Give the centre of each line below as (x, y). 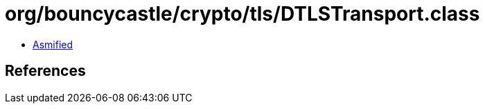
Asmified (53, 44)
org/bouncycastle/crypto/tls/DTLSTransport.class (242, 14)
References (45, 71)
